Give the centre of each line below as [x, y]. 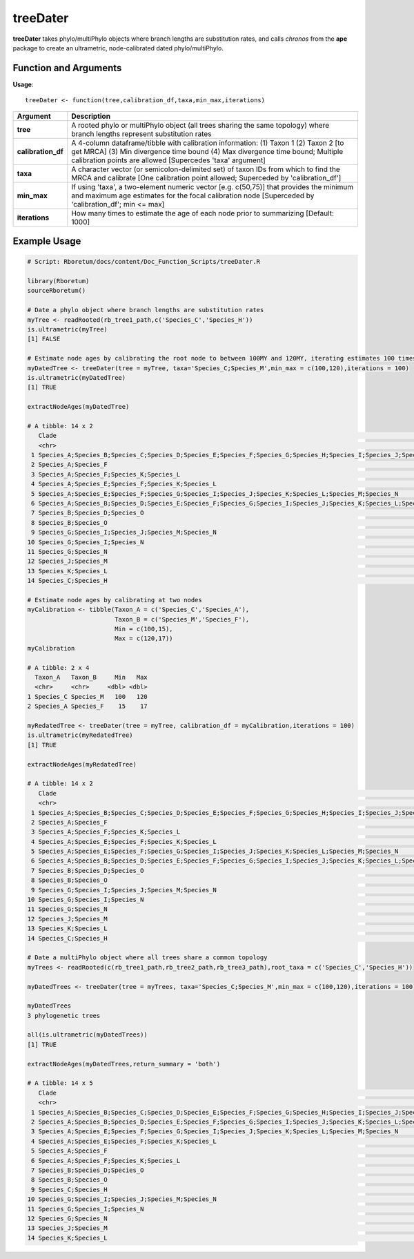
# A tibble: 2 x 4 [58, 667]
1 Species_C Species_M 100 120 [87, 696]
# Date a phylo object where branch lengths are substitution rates [146, 310]
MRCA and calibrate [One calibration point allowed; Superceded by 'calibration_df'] [206, 177]
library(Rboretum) [58, 281]
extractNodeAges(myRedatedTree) [82, 764]
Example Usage [47, 241]
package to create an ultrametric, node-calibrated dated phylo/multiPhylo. [118, 48]
